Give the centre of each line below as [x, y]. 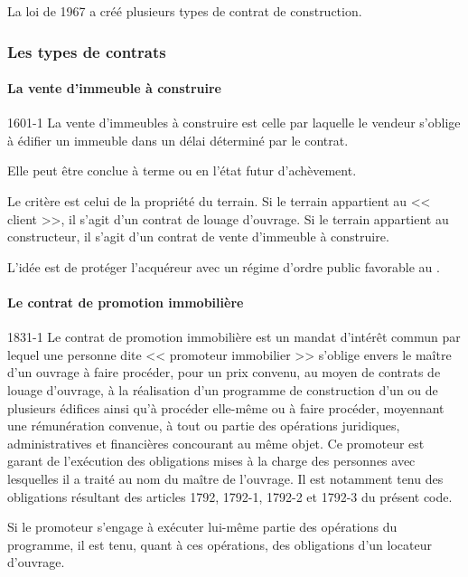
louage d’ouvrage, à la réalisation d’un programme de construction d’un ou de [223, 389]
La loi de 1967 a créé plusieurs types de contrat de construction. [185, 11]
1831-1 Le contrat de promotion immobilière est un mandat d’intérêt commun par [234, 337]
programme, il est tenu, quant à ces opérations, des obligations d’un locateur [220, 544]
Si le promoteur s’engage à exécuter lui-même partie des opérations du [202, 527]
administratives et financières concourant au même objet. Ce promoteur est [216, 443]
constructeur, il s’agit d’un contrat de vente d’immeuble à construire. [198, 236]
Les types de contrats [87, 51]
